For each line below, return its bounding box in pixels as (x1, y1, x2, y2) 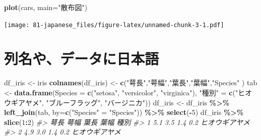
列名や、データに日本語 (4, 48, 159, 69)
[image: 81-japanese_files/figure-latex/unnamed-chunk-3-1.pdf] (4, 21, 224, 29)
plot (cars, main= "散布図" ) (4, 2, 88, 12)
